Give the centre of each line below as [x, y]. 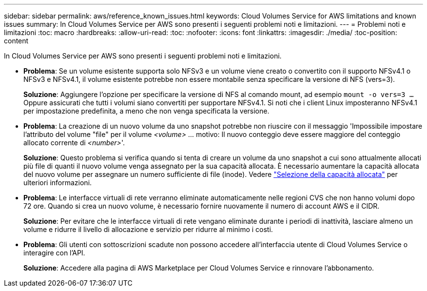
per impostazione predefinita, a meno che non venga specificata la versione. [146, 111]
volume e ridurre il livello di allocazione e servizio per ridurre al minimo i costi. [148, 229]
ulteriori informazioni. [58, 183]
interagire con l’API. [54, 253]
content [16, 41]
